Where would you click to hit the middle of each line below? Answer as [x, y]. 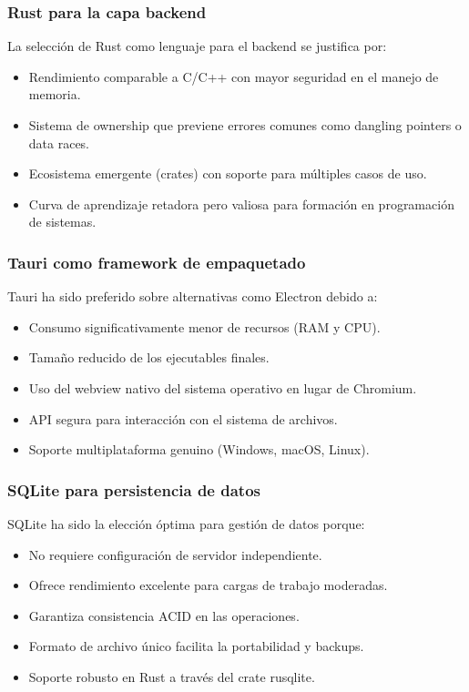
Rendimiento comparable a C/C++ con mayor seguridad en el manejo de [234, 76]
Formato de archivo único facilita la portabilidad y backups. [196, 646]
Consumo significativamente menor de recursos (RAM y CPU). [204, 326]
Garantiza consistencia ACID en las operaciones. [164, 615]
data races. [59, 142]
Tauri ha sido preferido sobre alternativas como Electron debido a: [193, 296]
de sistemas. [62, 222]
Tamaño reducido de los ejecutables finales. [149, 357]
